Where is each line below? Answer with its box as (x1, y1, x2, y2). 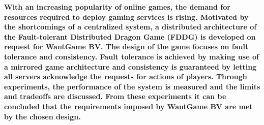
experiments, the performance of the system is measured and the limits (4, 81, 260, 91)
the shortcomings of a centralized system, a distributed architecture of (4, 21, 257, 32)
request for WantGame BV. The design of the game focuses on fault (4, 41, 249, 52)
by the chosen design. (4, 111, 81, 121)
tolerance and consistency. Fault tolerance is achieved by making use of (4, 51, 259, 61)
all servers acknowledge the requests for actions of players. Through (4, 71, 247, 82)
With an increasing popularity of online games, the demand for (4, 2, 230, 12)
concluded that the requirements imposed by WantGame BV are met (4, 101, 253, 111)
